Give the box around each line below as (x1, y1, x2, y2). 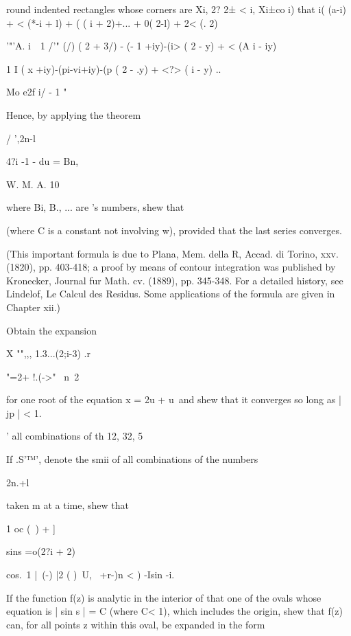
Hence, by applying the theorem (6, 107, 141, 122)
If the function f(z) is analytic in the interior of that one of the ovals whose (6, 590, 322, 604)
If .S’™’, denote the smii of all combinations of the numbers (6, 452, 258, 466)
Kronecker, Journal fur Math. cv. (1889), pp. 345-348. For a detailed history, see (6, 273, 343, 287)
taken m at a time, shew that (6, 498, 129, 512)
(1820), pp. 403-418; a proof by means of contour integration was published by (6, 260, 336, 274)
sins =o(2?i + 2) (6, 544, 75, 558)
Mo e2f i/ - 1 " (6, 84, 67, 99)
